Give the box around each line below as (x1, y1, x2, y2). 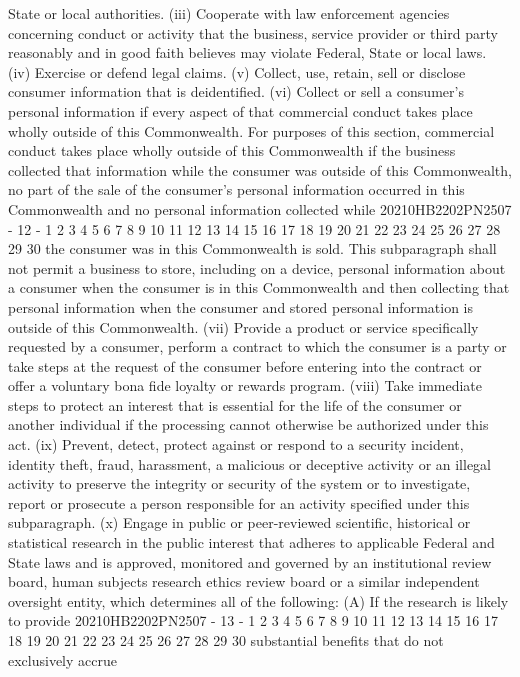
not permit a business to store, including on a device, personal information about (8, 257, 506, 278)
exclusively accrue (8, 649, 117, 670)
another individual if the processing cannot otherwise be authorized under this (8, 414, 489, 435)
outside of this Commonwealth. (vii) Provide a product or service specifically (8, 316, 479, 337)
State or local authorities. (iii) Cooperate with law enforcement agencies (8, 3, 450, 23)
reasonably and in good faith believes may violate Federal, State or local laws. (8, 42, 487, 63)
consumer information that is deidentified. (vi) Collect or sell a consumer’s (8, 81, 464, 102)
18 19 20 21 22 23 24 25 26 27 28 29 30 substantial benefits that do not (8, 630, 444, 650)
